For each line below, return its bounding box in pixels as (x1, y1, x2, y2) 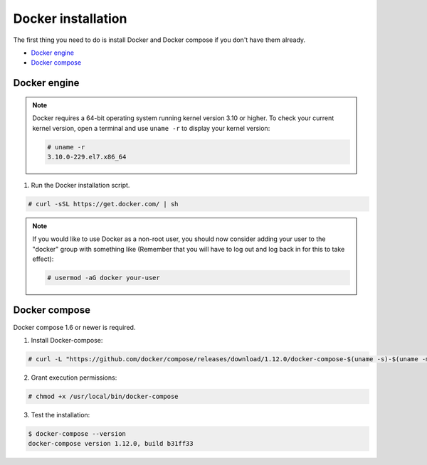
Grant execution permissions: (31, 373, 117, 382)
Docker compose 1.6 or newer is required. (13, 323, 136, 331)
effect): (32, 255, 54, 263)
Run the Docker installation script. (31, 181, 130, 189)
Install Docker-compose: (31, 336, 103, 344)
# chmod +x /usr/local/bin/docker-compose (28, 392, 179, 400)
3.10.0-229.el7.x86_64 (47, 153, 127, 161)
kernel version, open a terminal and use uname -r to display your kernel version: (32, 124, 270, 132)
